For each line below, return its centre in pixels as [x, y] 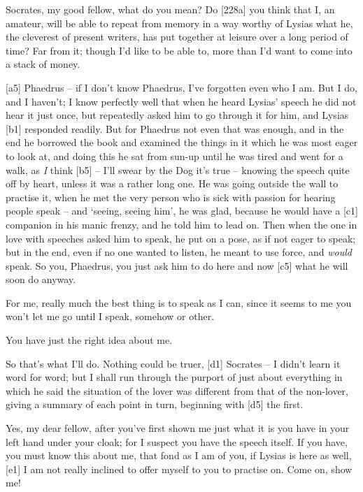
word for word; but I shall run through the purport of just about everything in [174, 377]
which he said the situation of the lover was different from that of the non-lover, [177, 390]
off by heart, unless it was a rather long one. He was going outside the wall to [172, 183]
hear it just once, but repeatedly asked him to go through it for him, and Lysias [177, 115]
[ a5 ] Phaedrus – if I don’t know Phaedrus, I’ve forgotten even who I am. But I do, [181, 87]
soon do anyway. [41, 279]
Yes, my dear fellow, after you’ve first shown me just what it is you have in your [178, 428]
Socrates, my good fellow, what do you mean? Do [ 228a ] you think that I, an [170, 9]
